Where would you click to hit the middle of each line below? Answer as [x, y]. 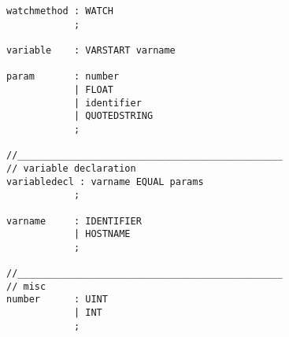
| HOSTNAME [102, 234]
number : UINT [57, 300]
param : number [63, 77]
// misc [26, 286]
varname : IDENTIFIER [74, 221]
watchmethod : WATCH [60, 11]
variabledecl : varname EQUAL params [105, 181]
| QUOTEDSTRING [113, 116]
